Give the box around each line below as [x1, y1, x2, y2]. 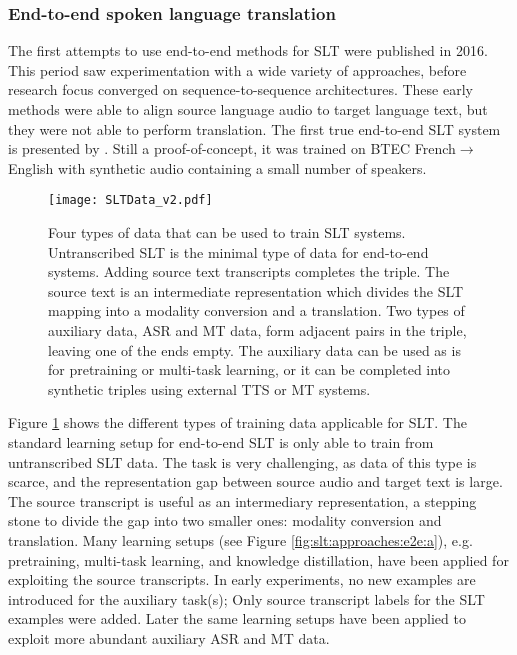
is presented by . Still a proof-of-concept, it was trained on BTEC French [8, 138, 456, 159]
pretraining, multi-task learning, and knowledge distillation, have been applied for [8, 549, 509, 570]
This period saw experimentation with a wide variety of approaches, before [8, 59, 467, 80]
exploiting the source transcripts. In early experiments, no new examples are [8, 569, 476, 590]
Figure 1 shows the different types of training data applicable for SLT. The [8, 412, 467, 433]
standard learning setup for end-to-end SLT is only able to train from [8, 431, 434, 452]
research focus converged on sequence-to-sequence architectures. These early [8, 79, 473, 100]
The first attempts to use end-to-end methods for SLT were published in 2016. [8, 40, 488, 61]
